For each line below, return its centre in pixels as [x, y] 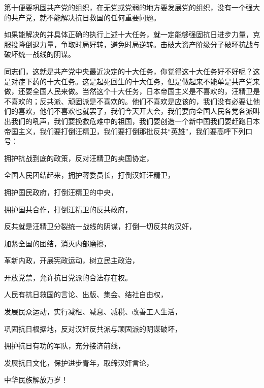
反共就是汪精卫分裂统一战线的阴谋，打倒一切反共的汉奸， [100, 226]
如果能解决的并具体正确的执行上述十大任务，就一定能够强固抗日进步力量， [128, 34]
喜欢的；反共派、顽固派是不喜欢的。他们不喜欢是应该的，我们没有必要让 [132, 101]
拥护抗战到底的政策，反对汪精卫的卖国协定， [79, 158]
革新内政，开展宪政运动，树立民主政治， [72, 260]
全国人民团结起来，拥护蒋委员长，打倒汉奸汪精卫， [89, 175]
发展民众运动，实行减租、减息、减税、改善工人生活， [93, 312]
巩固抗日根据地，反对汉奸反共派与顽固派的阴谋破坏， [93, 328]
